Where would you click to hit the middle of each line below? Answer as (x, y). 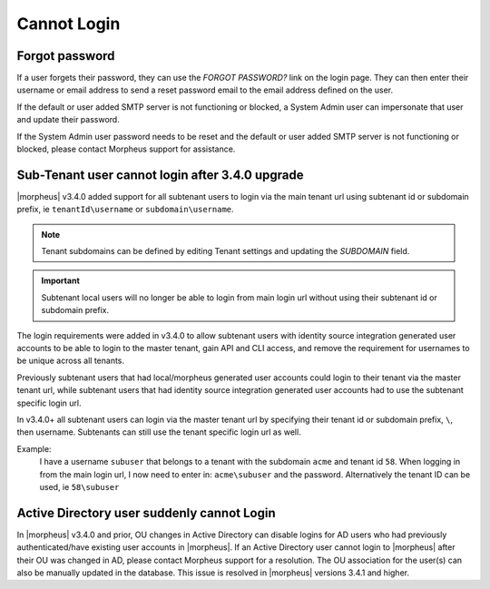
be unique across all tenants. (71, 361)
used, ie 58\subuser (79, 486)
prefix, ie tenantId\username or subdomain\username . (126, 210)
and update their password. (68, 120)
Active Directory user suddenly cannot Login (146, 513)
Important (61, 280)
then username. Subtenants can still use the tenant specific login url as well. (159, 432)
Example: (34, 448)
